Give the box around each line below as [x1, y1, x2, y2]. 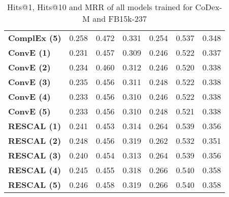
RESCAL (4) [8, 164, 61, 176]
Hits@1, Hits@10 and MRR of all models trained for [7, 1, 193, 13]
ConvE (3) [8, 76, 51, 88]
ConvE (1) [8, 47, 51, 58]
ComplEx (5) [8, 32, 61, 44]
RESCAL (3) [8, 149, 61, 161]
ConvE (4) [8, 91, 51, 102]
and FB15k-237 [92, 13, 147, 24]
